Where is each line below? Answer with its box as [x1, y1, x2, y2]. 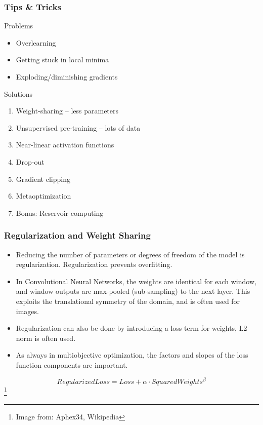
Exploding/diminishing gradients [16, 71, 118, 82]
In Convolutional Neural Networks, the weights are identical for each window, [16, 276, 256, 286]
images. [16, 305, 39, 316]
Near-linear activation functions [16, 139, 114, 150]
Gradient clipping [16, 173, 70, 184]
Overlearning [16, 37, 56, 48]
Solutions [4, 88, 33, 99]
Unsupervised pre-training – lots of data [16, 122, 141, 133]
